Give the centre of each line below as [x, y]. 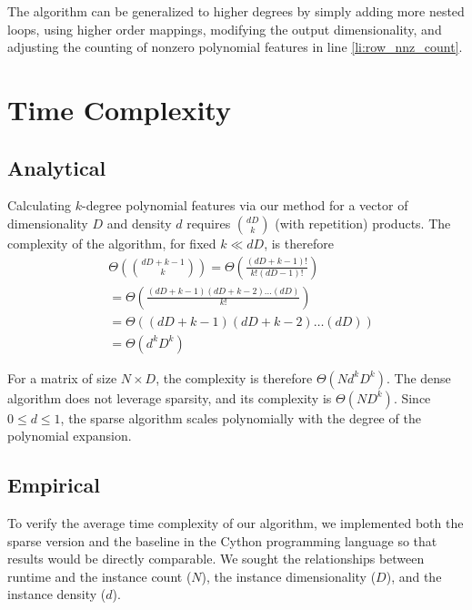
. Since [412, 397]
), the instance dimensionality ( [289, 576]
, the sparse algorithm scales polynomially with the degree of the [241, 417]
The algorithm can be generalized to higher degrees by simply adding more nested [236, 11]
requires [209, 223]
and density [139, 223]
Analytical [57, 167]
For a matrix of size [62, 377]
